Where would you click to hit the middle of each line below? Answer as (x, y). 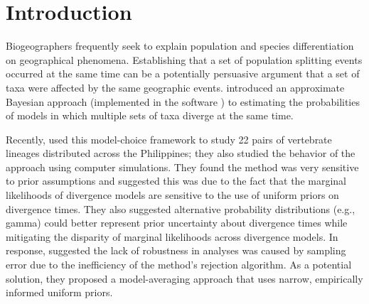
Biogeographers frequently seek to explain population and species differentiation (180, 46)
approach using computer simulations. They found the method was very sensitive (182, 167)
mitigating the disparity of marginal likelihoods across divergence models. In (172, 236)
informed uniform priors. (59, 292)
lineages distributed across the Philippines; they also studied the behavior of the (181, 153)
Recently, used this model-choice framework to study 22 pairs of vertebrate (169, 139)
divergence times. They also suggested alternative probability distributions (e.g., (181, 208)
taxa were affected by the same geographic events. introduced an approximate (175, 87)
